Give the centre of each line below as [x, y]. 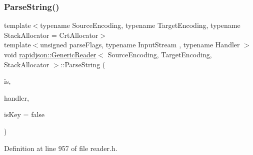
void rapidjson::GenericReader [50, 54]
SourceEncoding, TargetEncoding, [160, 54]
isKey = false [24, 114]
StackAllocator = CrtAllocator [51, 35]
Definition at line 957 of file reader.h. [61, 148]
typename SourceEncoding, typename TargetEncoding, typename [140, 25]
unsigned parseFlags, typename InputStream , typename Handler [140, 45]
